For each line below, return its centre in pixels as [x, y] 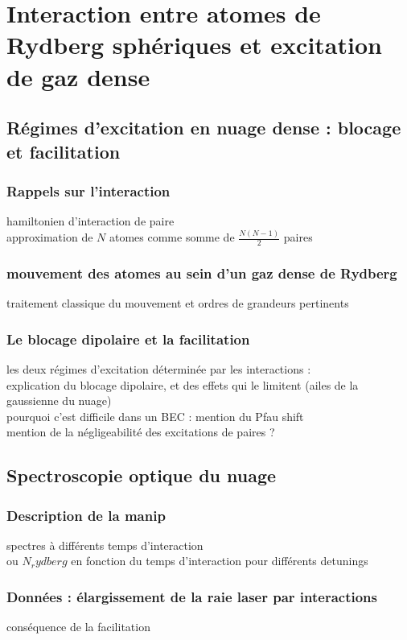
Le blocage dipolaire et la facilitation [128, 339]
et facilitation [64, 151]
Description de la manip [86, 515]
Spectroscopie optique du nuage [142, 475]
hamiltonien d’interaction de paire [90, 221]
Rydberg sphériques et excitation [194, 45]
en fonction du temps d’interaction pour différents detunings [220, 561]
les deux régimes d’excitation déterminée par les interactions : [159, 368]
